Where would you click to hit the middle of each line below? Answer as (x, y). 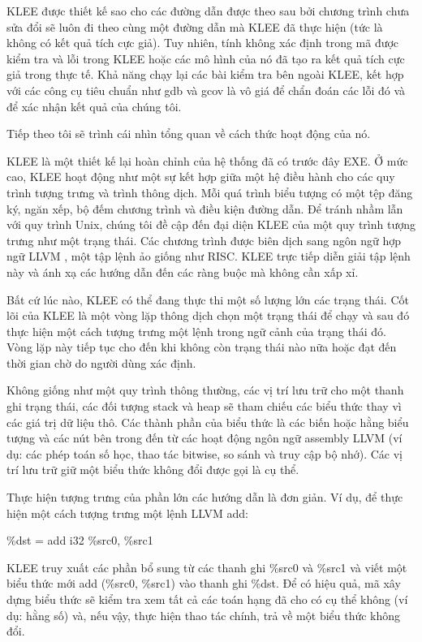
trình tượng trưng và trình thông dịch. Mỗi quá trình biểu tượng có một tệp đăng (210, 192)
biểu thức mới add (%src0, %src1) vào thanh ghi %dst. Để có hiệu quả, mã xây (204, 583)
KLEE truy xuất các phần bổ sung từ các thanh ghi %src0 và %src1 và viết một (207, 567)
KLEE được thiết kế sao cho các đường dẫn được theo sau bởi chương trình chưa (208, 11)
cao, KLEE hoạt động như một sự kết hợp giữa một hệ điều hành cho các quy (201, 177)
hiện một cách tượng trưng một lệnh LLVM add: (127, 513)
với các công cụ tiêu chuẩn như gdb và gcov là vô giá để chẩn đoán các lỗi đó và (206, 90)
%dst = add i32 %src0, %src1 (80, 540)
